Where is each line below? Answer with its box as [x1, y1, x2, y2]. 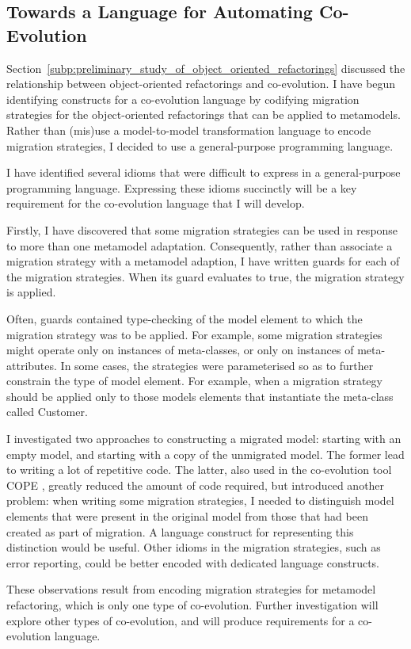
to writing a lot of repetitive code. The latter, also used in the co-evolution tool [6, 461, 392, 478]
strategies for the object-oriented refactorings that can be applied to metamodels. [6, 106, 401, 123]
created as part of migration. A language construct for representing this [6, 523, 354, 540]
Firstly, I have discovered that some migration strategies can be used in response [6, 221, 398, 238]
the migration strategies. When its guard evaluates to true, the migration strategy [6, 268, 405, 284]
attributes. [6, 357, 57, 373]
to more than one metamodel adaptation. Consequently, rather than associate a [6, 237, 393, 254]
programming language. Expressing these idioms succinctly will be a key [6, 179, 357, 196]
